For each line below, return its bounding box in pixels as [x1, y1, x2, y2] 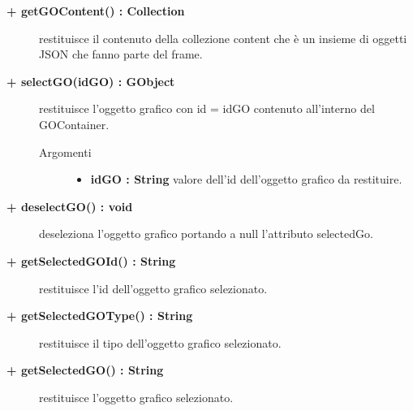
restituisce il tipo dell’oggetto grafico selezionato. [39, 334, 282, 351]
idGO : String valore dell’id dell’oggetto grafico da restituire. [90, 171, 402, 188]
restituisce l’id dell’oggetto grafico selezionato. [39, 279, 268, 296]
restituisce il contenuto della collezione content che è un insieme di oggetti [39, 29, 407, 46]
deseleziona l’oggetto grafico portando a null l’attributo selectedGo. [39, 225, 373, 242]
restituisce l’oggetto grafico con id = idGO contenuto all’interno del [39, 100, 375, 117]
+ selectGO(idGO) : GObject [6, 72, 175, 89]
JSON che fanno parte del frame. [39, 45, 203, 63]
